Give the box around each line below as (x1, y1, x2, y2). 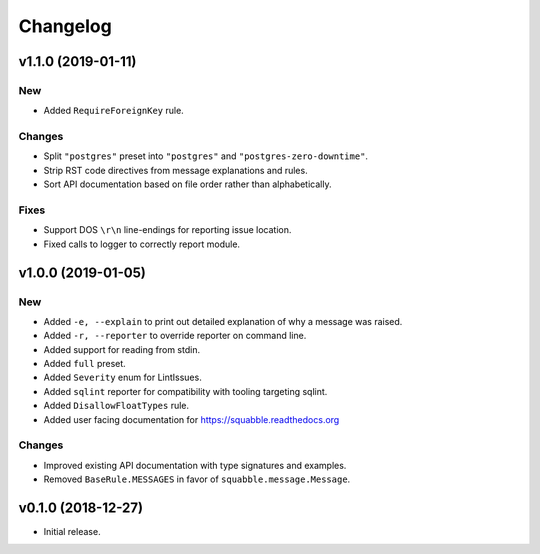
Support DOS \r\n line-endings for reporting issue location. (43, 224, 292, 236)
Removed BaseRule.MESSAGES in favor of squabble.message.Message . (43, 473, 351, 485)
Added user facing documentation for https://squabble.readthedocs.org (43, 413, 340, 425)
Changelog (18, 15, 112, 37)
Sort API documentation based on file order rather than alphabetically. (43, 178, 332, 190)
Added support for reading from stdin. (43, 343, 200, 355)
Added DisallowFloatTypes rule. (43, 400, 190, 412)
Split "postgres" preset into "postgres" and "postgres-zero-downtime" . (43, 150, 369, 162)
